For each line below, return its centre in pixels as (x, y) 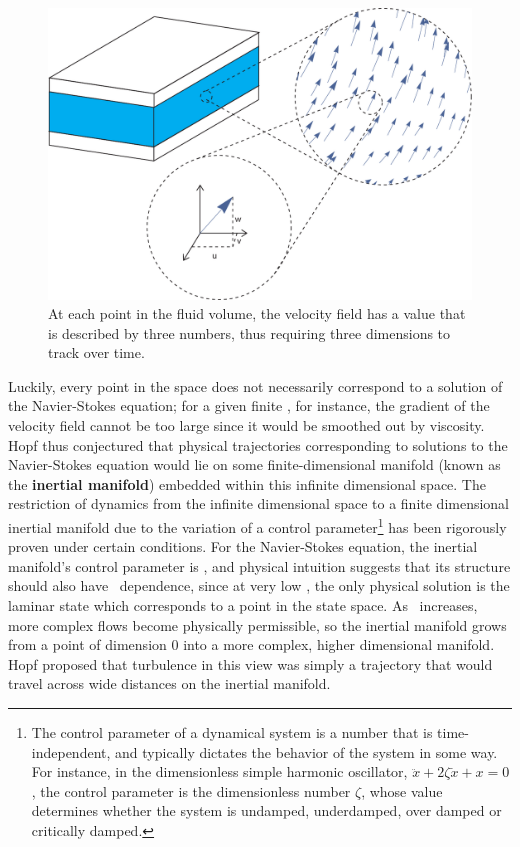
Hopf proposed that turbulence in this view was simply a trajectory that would (250, 663)
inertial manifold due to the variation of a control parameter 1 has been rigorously (257, 525)
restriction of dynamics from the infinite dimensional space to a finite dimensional (259, 503)
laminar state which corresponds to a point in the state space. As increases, (243, 605)
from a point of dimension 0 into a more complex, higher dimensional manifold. (251, 644)
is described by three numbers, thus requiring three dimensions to (249, 332)
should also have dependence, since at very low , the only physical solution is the (259, 585)
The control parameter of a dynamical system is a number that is (232, 732)
